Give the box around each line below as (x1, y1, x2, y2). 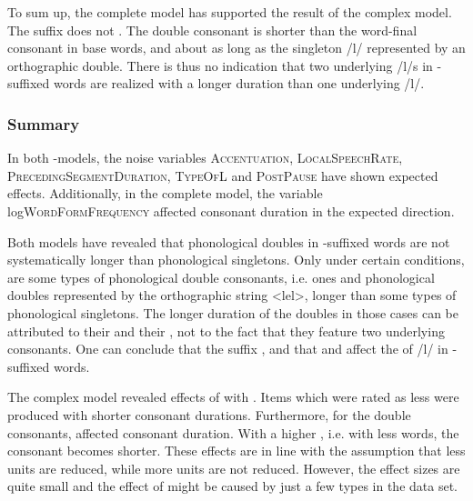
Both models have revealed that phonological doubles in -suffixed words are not (7, 232, 450, 251)
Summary (7, 112, 80, 135)
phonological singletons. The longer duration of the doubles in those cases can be (7, 303, 458, 322)
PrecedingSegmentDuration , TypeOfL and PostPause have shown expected (7, 165, 438, 185)
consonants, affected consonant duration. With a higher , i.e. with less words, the (7, 423, 459, 442)
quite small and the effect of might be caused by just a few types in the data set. (7, 476, 458, 496)
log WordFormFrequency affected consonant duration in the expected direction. (7, 201, 455, 220)
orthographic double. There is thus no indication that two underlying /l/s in (7, 55, 433, 75)
